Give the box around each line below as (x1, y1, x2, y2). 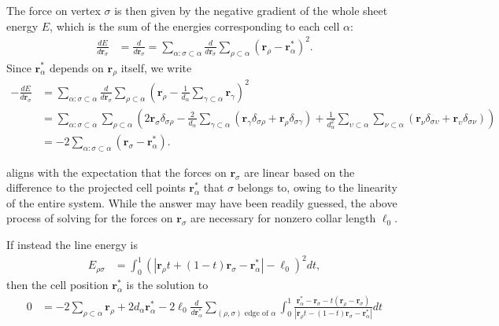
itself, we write (120, 59, 192, 75)
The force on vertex (6, 2, 101, 18)
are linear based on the (244, 163, 355, 180)
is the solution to (126, 277, 209, 292)
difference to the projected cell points (6, 179, 186, 196)
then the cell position (6, 277, 109, 292)
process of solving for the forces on (6, 210, 173, 226)
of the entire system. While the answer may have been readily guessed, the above (6, 194, 397, 211)
